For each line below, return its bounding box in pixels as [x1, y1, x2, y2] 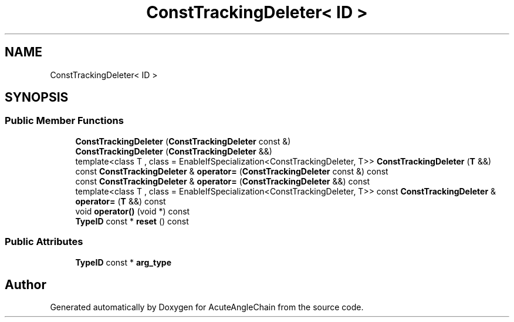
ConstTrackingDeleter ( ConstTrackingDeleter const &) [75, 136, 291, 146]
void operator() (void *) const [75, 206, 190, 216]
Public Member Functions [5, 115, 124, 127]
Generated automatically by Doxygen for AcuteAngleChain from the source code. [50, 302, 364, 313]
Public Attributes [5, 236, 83, 248]
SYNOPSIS [5, 90, 69, 105]
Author [5, 277, 46, 292]
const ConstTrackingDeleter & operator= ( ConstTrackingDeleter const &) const [75, 166, 388, 176]
